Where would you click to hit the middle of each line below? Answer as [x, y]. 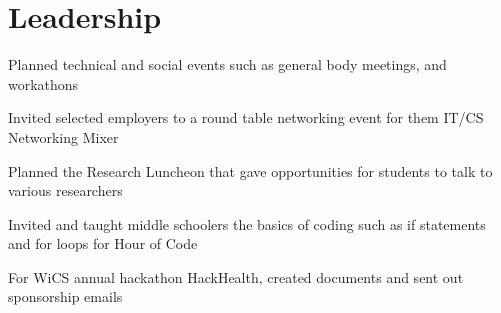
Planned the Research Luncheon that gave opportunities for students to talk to [250, 170]
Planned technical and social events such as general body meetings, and [227, 64]
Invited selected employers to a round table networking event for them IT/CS [246, 117]
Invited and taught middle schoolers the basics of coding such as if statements [247, 223]
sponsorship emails [65, 296]
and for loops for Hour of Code [103, 243]
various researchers [65, 190]
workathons [43, 83]
